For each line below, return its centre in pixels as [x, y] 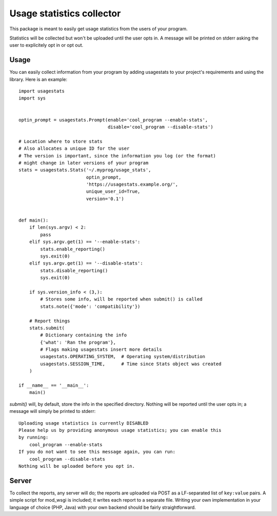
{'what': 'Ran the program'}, [78, 342]
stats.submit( [47, 328]
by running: [34, 438]
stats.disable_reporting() [74, 270]
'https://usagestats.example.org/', [132, 184]
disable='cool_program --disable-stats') [161, 127]
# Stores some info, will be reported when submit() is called [121, 299]
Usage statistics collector [65, 13]
